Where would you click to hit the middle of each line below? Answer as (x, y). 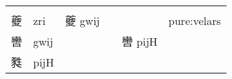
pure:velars (195, 20)
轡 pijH (140, 41)
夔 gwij (83, 20)
